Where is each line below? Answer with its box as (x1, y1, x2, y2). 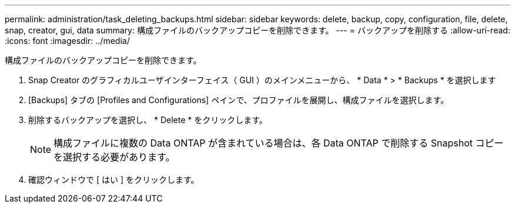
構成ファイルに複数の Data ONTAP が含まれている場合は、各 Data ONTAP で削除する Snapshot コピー (53, 137, 504, 149)
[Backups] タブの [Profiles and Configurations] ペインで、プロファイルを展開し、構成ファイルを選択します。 (28, 95, 449, 105)
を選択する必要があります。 (53, 151, 175, 163)
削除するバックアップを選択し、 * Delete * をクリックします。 (28, 115, 267, 125)
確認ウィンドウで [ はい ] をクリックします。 (28, 175, 199, 185)
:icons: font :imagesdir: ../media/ (5, 36, 130, 46)
